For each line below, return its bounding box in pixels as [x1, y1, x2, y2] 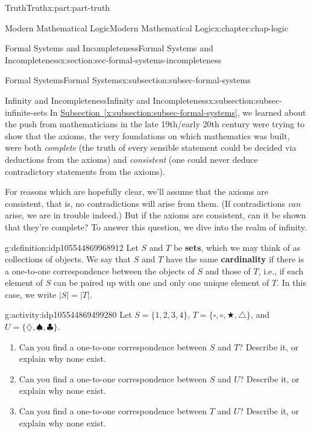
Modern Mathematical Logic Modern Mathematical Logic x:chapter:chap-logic [5, 21, 288, 34]
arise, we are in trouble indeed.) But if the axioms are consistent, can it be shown [5, 209, 306, 221]
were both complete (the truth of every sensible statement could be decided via [5, 141, 297, 154]
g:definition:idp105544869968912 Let [5, 241, 139, 253]
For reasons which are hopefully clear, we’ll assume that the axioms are [5, 185, 269, 198]
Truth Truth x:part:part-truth [5, 1, 110, 13]
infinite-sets [5, 106, 48, 118]
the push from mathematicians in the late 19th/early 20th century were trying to [5, 118, 305, 130]
